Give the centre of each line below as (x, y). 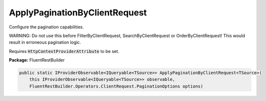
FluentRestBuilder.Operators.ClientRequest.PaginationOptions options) (116, 86)
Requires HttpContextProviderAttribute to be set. (64, 51)
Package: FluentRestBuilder (37, 60)
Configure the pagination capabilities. (47, 27)
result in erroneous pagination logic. (45, 42)
